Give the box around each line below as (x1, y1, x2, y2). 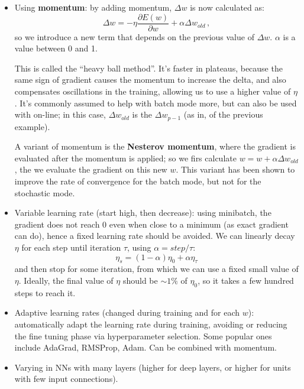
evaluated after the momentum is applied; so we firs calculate (14, 151, 237, 164)
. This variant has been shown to (176, 163, 295, 176)
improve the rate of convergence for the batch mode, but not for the (14, 175, 261, 187)
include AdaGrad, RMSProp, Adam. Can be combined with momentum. (14, 341, 277, 354)
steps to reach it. (14, 286, 76, 299)
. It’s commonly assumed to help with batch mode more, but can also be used (14, 96, 297, 109)
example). (14, 120, 50, 132)
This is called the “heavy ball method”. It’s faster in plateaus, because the (14, 61, 283, 74)
